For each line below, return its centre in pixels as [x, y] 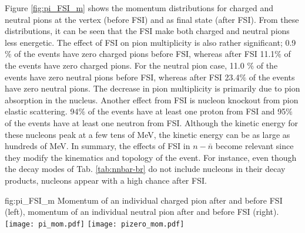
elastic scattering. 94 [42, 111]
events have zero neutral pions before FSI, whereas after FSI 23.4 [122, 77]
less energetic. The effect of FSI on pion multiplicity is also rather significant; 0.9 [150, 42]
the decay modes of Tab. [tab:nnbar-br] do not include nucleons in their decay [145, 169]
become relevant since [254, 146]
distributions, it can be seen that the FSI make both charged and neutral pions [147, 31]
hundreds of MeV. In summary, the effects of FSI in [98, 146]
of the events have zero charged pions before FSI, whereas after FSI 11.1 [145, 54]
